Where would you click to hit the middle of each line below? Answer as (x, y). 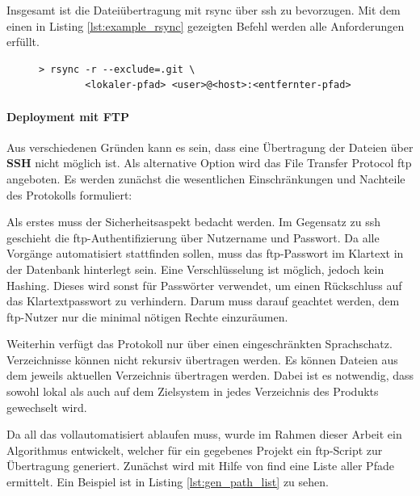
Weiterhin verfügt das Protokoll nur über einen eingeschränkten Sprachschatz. (199, 344)
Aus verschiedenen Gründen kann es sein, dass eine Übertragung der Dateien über (210, 147)
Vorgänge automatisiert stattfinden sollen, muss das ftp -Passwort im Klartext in (205, 253)
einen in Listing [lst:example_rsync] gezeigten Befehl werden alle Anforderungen (206, 25)
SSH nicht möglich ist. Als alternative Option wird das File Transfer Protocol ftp (209, 163)
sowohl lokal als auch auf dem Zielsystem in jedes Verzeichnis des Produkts (193, 391)
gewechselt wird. (47, 407)
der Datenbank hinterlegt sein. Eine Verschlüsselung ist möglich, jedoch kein (195, 269)
